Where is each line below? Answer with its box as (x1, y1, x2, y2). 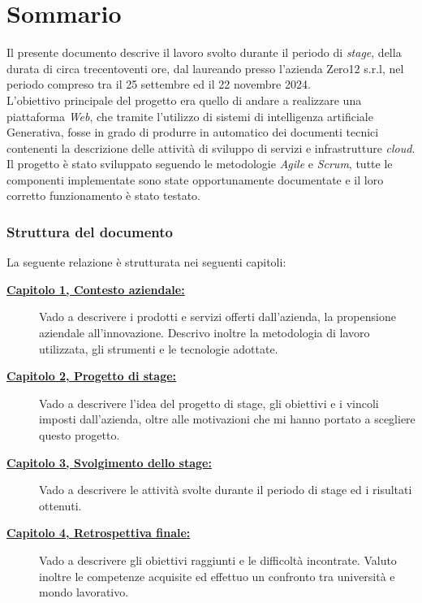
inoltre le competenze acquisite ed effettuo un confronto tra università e (39, 567, 395, 584)
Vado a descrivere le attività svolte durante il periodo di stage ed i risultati (39, 481, 412, 498)
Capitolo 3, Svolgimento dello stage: (6, 453, 212, 471)
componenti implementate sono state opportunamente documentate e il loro (6, 171, 384, 188)
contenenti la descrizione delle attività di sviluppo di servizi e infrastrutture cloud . (6, 139, 416, 156)
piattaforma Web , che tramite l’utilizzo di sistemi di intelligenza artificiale (6, 107, 373, 124)
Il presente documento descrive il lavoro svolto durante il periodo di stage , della (6, 44, 402, 61)
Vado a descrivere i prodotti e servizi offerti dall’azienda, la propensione (39, 308, 396, 325)
